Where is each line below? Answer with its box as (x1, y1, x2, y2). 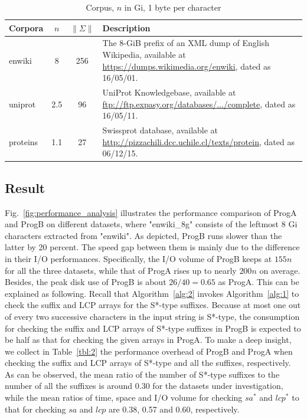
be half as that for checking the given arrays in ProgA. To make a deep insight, (5, 333, 292, 346)
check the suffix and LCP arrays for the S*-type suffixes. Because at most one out (5, 299, 301, 311)
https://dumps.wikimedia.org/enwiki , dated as (102, 60, 271, 72)
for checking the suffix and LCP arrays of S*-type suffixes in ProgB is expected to (5, 322, 301, 334)
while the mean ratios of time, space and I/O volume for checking (5, 391, 243, 404)
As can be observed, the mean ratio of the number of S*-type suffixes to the (5, 368, 280, 380)
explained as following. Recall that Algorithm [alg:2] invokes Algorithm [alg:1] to (5, 287, 299, 299)
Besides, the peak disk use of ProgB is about (5, 276, 166, 288)
